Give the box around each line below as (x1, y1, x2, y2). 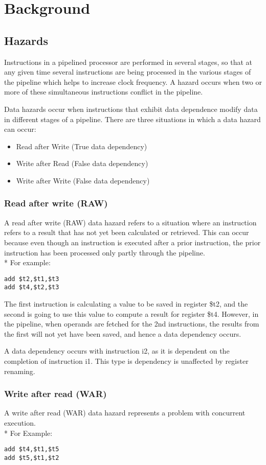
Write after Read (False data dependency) (16, 158, 148, 169)
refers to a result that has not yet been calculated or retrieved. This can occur (4, 227, 249, 238)
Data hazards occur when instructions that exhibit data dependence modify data (4, 103, 258, 114)
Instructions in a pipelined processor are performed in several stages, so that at (4, 56, 253, 67)
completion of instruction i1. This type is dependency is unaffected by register (4, 355, 249, 366)
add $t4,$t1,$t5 (4, 446, 59, 453)
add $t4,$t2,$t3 (4, 284, 59, 291)
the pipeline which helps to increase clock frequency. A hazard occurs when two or (4, 76, 262, 87)
